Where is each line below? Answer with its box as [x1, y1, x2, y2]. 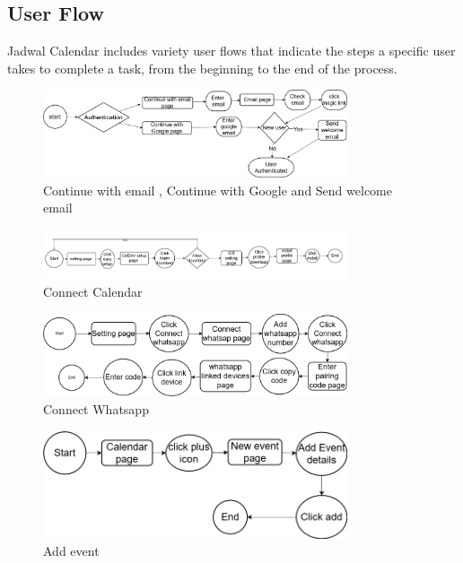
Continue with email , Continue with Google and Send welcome [43, 180, 392, 199]
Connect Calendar [43, 282, 143, 301]
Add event [43, 541, 100, 560]
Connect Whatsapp [43, 399, 149, 418]
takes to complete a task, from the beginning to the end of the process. [7, 58, 397, 77]
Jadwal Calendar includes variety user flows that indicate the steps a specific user [7, 41, 456, 60]
